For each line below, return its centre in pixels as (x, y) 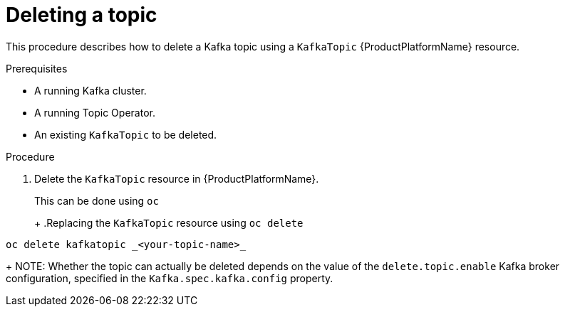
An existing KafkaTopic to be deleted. (126, 134)
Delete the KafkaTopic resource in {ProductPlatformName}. (177, 178)
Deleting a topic (82, 15)
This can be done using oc (97, 200)
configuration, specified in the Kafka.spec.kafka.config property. (170, 278)
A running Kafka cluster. (90, 90)
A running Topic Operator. (95, 112)
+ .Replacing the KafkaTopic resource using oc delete (169, 222)
